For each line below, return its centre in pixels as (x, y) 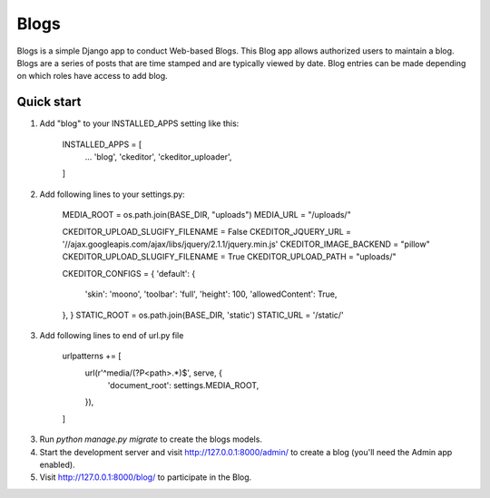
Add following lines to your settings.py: (112, 194)
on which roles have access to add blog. (92, 76)
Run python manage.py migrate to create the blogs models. (151, 439)
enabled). (58, 465)
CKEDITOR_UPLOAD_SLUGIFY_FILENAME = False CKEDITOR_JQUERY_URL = (207, 231)
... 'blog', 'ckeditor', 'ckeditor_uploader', (158, 157)
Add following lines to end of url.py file (112, 335)
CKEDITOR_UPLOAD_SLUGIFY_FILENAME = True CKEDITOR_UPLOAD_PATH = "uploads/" (229, 257)
